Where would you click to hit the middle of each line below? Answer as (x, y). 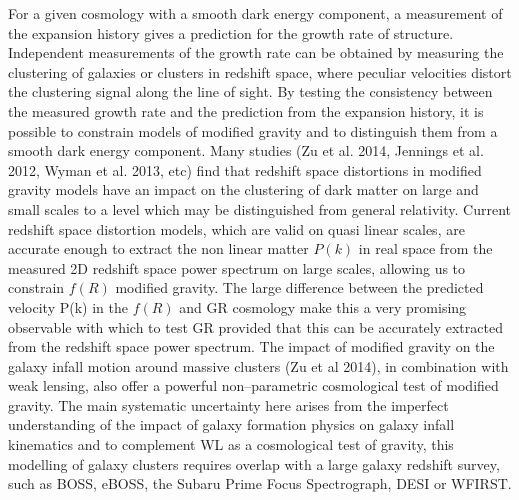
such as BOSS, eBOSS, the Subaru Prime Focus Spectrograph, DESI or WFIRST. (260, 483)
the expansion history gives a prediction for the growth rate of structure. (231, 32)
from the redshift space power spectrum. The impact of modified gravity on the (251, 346)
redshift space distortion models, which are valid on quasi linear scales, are (236, 228)
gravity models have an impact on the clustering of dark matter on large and (243, 189)
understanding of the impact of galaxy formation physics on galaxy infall (231, 424)
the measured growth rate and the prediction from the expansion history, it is (246, 110)
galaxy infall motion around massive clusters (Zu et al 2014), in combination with (258, 365)
